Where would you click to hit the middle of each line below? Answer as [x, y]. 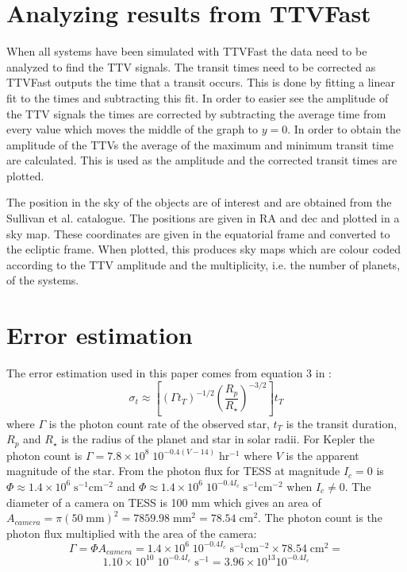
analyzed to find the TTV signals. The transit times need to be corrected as [191, 66]
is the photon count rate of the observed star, [159, 423]
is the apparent [323, 455]
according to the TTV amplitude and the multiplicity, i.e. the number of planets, [203, 264]
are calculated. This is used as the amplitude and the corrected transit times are [202, 160]
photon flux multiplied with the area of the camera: [132, 533]
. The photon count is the [320, 518]
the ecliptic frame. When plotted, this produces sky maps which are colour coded [204, 249]
